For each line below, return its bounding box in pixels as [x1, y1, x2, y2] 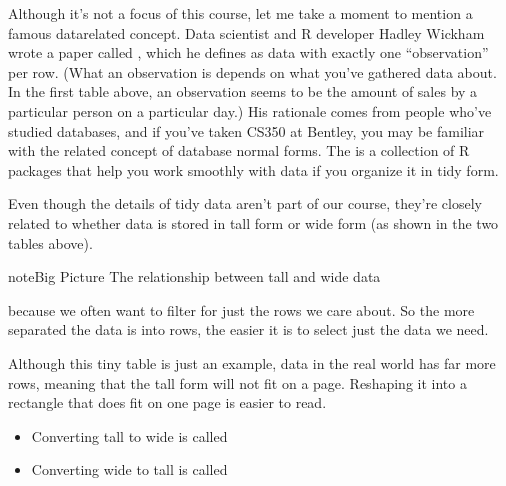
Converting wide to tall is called [31, 459, 228, 480]
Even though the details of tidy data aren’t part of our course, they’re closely [8, 193, 482, 214]
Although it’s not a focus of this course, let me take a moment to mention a [8, 3, 473, 23]
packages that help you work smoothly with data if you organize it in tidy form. [8, 159, 499, 180]
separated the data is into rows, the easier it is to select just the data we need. [8, 319, 489, 340]
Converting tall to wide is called [31, 425, 228, 446]
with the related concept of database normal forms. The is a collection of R [8, 140, 470, 161]
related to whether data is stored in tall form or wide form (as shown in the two [8, 212, 499, 233]
